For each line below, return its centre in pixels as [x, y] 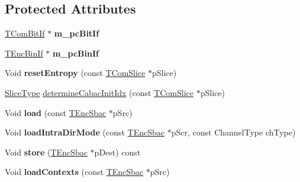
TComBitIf [25, 33]
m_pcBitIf [77, 33]
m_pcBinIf [75, 53]
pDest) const [117, 152]
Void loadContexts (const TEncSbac [74, 172]
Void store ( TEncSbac [46, 152]
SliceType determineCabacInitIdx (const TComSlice [99, 92]
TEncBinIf [24, 53]
